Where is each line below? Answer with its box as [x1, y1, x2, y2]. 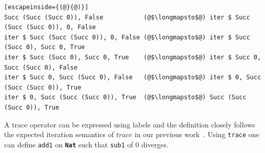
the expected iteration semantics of [4, 129, 114, 140]
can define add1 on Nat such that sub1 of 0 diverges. [4, 139, 169, 149]
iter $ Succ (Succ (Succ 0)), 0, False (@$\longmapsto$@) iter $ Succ [4, 33, 250, 41]
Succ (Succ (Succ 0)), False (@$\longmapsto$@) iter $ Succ [4, 13, 250, 21]
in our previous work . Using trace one [134, 129, 259, 140]
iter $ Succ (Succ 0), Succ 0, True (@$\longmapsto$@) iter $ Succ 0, [4, 53, 261, 61]
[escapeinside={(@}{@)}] [4, 4, 89, 11]
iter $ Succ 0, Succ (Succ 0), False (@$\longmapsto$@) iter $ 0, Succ [4, 74, 261, 81]
